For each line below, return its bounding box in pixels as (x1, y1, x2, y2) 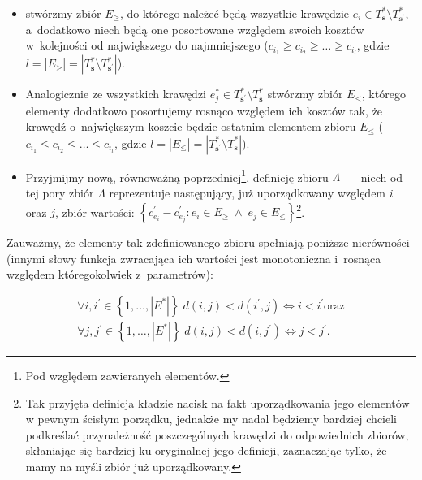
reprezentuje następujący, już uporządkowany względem (109, 184, 386, 201)
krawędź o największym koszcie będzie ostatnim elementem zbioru (25, 118, 356, 135)
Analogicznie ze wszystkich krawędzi (25, 85, 207, 102)
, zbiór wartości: (54, 203, 135, 220)
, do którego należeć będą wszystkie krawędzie (119, 5, 350, 21)
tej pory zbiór (25, 184, 94, 201)
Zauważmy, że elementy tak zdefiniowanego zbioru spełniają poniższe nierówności (6, 234, 410, 251)
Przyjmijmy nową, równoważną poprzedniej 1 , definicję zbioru (25, 166, 329, 185)
